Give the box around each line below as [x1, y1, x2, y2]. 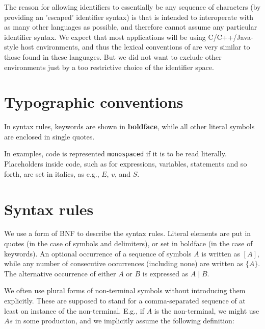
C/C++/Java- [208, 31, 253, 42]
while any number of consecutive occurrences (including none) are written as [4, 258, 244, 269]
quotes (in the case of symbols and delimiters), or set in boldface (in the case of [4, 238, 253, 249]
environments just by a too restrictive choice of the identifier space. [4, 61, 214, 72]
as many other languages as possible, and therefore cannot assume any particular [4, 21, 257, 32]
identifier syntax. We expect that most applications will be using [4, 31, 206, 42]
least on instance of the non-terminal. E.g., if [4, 305, 144, 316]
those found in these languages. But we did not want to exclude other [4, 51, 222, 62]
